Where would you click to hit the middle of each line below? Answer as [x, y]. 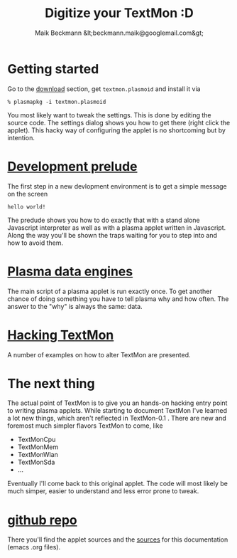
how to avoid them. [35, 243]
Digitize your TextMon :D [119, 13]
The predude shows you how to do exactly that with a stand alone [104, 220]
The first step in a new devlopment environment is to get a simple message [117, 186]
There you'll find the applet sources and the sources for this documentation [118, 539]
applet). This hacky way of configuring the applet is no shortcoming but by [116, 130]
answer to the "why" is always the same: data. [75, 306]
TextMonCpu [37, 440]
